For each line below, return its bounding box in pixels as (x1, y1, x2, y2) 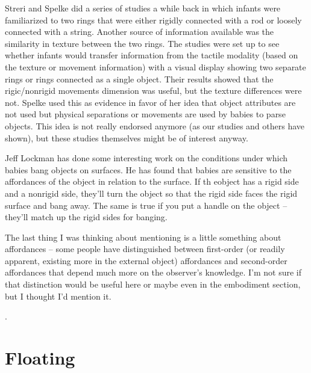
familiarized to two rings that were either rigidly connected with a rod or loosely (5, 13, 302, 26)
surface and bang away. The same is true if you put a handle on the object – (5, 199, 287, 211)
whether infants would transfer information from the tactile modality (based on (5, 49, 298, 61)
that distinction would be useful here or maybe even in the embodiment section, (5, 278, 301, 291)
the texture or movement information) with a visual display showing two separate (5, 60, 306, 73)
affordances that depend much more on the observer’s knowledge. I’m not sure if (5, 266, 302, 279)
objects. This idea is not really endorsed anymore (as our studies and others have (5, 119, 305, 132)
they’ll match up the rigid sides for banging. (5, 211, 168, 223)
